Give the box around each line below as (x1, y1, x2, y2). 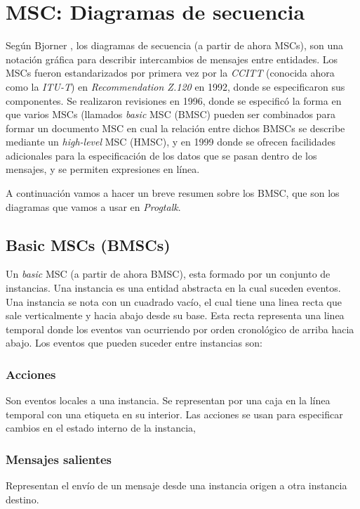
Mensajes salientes (6, 450, 112, 468)
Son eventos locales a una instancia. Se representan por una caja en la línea (6, 393, 331, 408)
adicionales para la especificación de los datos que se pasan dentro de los (6, 148, 317, 162)
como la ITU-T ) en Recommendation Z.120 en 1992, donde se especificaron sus (6, 79, 345, 94)
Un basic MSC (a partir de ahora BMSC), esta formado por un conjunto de (6, 266, 331, 281)
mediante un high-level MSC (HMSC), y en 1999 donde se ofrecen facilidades (6, 134, 336, 149)
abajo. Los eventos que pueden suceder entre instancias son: (6, 335, 262, 350)
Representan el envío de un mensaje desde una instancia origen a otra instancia (6, 478, 347, 493)
